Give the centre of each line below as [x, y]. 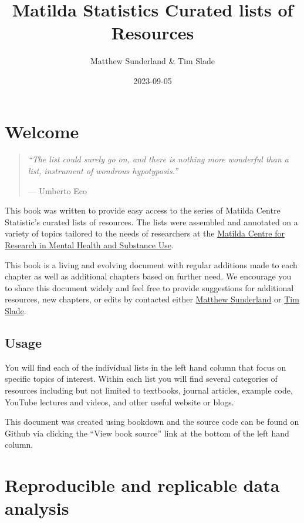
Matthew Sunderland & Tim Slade [152, 61]
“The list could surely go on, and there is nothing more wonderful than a [158, 159]
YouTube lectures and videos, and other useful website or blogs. [119, 402]
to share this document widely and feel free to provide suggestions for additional [149, 287]
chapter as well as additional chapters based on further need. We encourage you [148, 276]
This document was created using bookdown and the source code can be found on [152, 422]
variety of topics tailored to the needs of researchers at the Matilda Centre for [145, 233]
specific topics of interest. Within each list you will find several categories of [141, 379]
